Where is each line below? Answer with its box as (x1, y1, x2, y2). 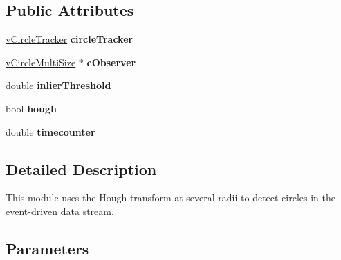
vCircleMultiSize (6, 54, 76, 69)
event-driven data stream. (6, 203, 114, 218)
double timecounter (6, 124, 95, 139)
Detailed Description (6, 158, 157, 179)
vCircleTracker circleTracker (6, 32, 133, 46)
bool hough (6, 101, 57, 115)
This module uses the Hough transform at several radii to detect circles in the (6, 190, 336, 205)
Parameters (6, 237, 89, 259)
